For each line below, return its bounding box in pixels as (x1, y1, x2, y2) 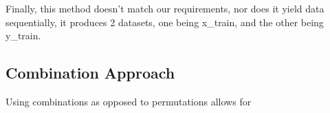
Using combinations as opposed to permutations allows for (5, 94, 252, 108)
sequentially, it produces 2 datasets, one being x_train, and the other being (5, 14, 324, 29)
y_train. (5, 28, 41, 43)
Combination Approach (5, 62, 175, 83)
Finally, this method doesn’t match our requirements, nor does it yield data (5, 1, 324, 15)
